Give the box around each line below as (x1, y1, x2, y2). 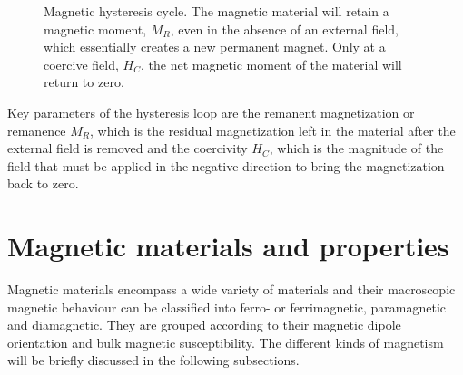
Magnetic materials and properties (7, 227, 449, 264)
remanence (7, 120, 66, 139)
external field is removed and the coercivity (7, 139, 248, 158)
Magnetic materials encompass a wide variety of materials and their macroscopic (7, 280, 456, 299)
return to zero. (44, 72, 124, 91)
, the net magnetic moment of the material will (140, 54, 402, 73)
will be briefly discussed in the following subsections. (7, 351, 300, 370)
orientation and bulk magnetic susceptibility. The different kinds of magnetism (7, 332, 444, 351)
